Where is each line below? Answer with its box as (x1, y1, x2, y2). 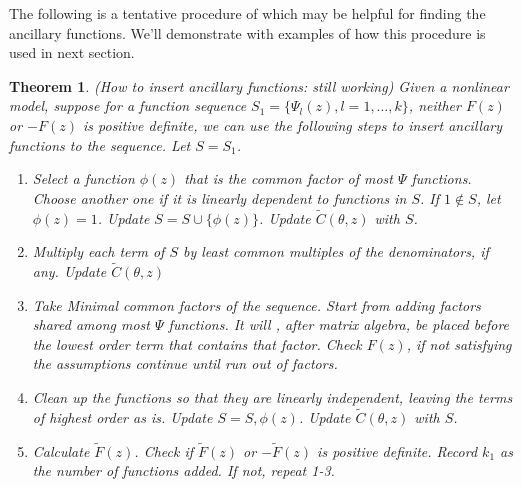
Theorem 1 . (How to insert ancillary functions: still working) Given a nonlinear (9, 75, 509, 96)
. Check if (134, 440, 194, 461)
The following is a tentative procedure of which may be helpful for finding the (9, 3, 486, 23)
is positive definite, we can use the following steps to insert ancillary (82, 114, 503, 135)
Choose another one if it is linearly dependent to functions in (32, 187, 407, 208)
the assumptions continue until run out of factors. (32, 353, 338, 374)
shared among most (32, 314, 150, 335)
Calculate (32, 440, 90, 461)
